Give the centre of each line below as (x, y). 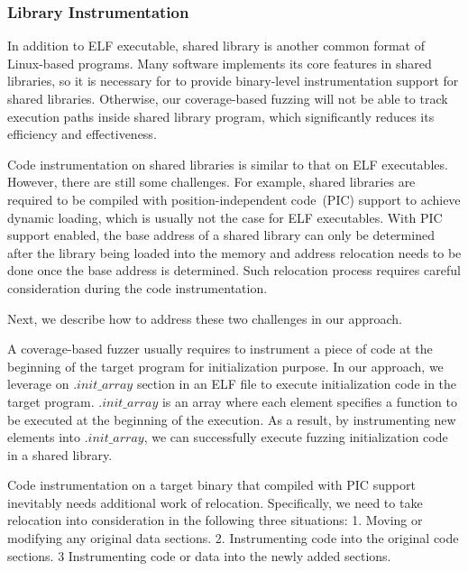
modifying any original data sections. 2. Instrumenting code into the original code (233, 538)
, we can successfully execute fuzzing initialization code (296, 437)
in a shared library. (60, 454)
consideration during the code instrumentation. (138, 287)
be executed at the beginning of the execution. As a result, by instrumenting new (232, 419)
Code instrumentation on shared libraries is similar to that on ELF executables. (228, 164)
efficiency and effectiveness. (82, 134)
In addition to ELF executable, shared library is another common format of (216, 46)
